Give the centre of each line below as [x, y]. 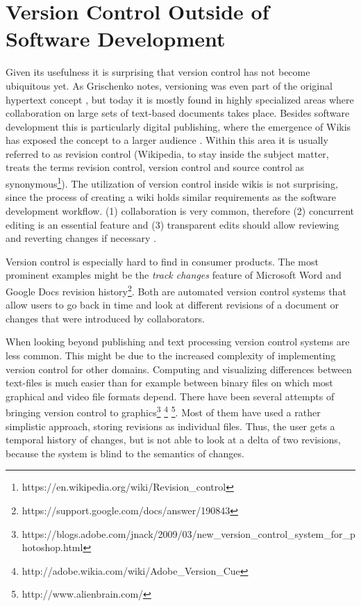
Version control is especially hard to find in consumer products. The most [162, 261]
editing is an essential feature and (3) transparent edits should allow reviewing [173, 224]
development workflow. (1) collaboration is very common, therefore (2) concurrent [180, 210]
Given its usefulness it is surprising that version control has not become [158, 72]
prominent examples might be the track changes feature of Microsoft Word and [174, 275]
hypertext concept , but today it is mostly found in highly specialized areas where [180, 99]
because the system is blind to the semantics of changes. [125, 453]
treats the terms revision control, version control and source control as [155, 167]
